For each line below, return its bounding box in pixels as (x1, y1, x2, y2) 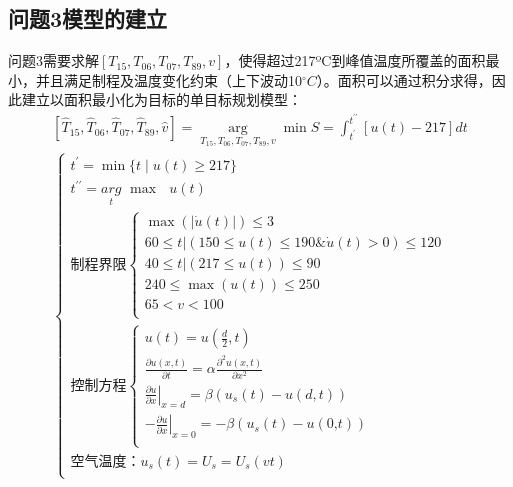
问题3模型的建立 (8, 3, 168, 34)
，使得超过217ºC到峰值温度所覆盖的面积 (224, 50, 486, 71)
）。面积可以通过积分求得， (316, 69, 492, 90)
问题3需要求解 (8, 50, 99, 71)
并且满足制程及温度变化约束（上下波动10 (35, 69, 302, 90)
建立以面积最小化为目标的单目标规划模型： (21, 89, 302, 110)
